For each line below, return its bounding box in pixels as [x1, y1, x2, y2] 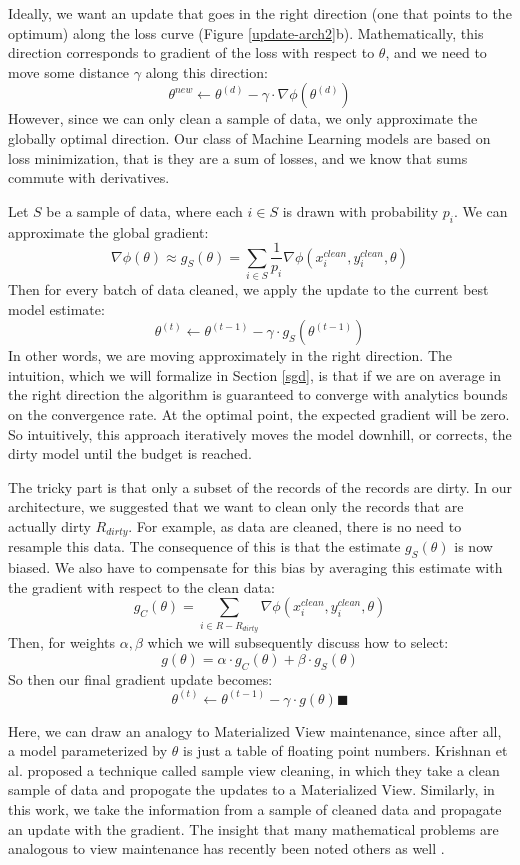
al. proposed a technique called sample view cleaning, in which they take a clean [8, 759, 500, 780]
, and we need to [385, 42, 487, 63]
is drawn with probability [282, 200, 439, 221]
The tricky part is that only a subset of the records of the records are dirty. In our [8, 476, 512, 497]
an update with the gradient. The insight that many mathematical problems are [8, 818, 499, 839]
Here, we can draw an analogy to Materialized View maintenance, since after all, [8, 720, 502, 741]
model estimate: [8, 298, 105, 319]
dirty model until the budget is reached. [8, 443, 253, 464]
